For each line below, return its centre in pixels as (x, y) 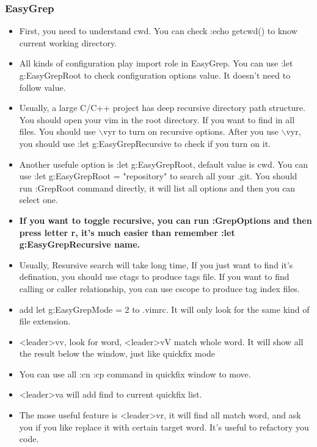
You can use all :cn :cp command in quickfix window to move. (135, 374)
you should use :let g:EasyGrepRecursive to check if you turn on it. (145, 143)
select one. (38, 200)
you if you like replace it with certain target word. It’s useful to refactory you (164, 427)
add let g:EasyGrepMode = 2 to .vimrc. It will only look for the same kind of (164, 309)
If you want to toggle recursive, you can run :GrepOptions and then (166, 220)
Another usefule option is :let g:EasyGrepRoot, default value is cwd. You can (164, 164)
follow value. (42, 87)
